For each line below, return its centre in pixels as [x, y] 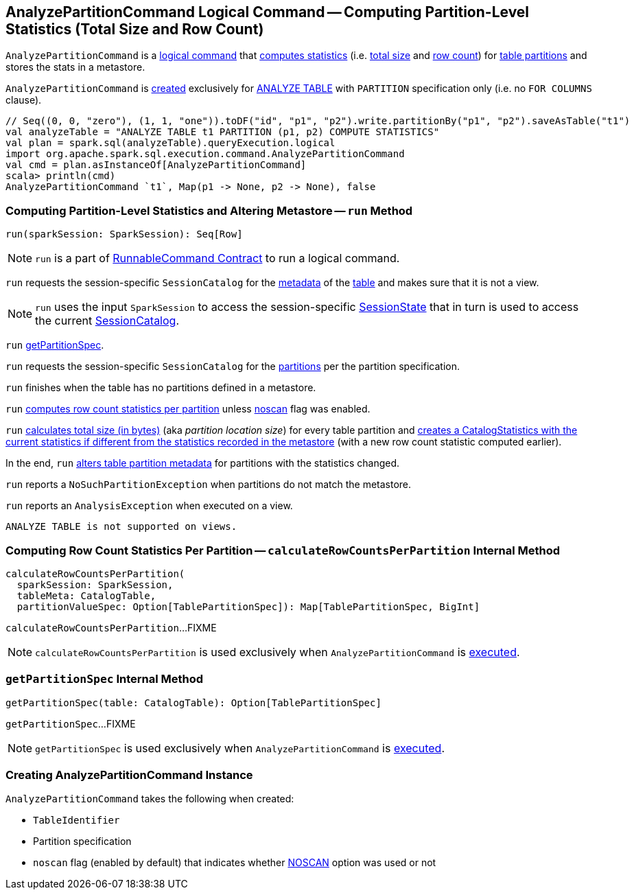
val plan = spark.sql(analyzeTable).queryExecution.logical [171, 143]
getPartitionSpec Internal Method [105, 679]
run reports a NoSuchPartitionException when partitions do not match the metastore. [209, 485]
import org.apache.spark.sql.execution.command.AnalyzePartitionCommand [205, 154]
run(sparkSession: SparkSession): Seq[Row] [124, 234]
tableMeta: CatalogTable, [86, 595]
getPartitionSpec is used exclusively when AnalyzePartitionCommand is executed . [240, 748]
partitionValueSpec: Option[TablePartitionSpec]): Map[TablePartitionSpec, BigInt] [248, 606]
